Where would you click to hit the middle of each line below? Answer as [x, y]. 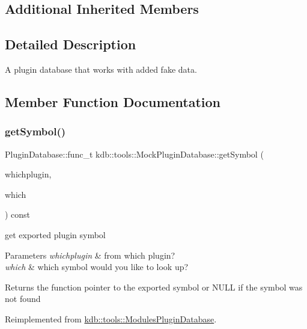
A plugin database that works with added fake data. [101, 69]
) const [18, 214]
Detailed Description [71, 44]
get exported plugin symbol [55, 234]
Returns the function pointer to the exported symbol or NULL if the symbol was [154, 287]
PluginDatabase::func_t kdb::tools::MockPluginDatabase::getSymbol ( [134, 154]
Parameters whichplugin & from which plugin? [90, 255]
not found [23, 299]
